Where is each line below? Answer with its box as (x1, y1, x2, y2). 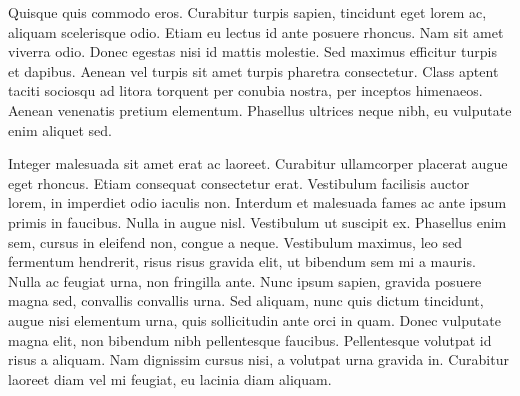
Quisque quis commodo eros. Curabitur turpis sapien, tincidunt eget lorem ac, (8, 2, 487, 22)
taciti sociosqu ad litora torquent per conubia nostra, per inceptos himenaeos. (8, 80, 483, 101)
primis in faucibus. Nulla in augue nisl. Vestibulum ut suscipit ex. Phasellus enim (8, 211, 507, 232)
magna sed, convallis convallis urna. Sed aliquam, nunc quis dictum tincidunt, (8, 290, 484, 311)
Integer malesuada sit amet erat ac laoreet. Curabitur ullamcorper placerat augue (8, 153, 508, 174)
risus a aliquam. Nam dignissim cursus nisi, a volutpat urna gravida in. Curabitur (8, 349, 509, 370)
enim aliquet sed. (8, 119, 112, 140)
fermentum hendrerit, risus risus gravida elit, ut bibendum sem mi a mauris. (8, 251, 476, 272)
